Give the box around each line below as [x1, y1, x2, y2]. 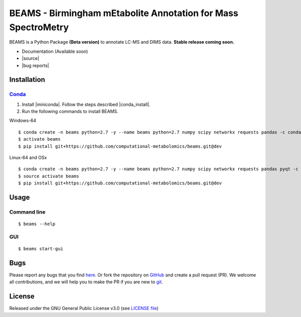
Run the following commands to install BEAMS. [22, 109, 119, 115]
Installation [9, 75, 45, 84]
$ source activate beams [18, 173, 79, 179]
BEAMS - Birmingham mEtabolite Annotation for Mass [9, 8, 238, 19]
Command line [9, 208, 46, 216]
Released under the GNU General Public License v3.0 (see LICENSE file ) [9, 305, 159, 311]
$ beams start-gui [18, 246, 64, 252]
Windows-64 [9, 118, 37, 124]
